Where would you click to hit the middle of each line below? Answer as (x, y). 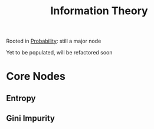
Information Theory (99, 11)
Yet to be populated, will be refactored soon (60, 53)
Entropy (21, 98)
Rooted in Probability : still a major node (54, 41)
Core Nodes (36, 77)
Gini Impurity (30, 119)
